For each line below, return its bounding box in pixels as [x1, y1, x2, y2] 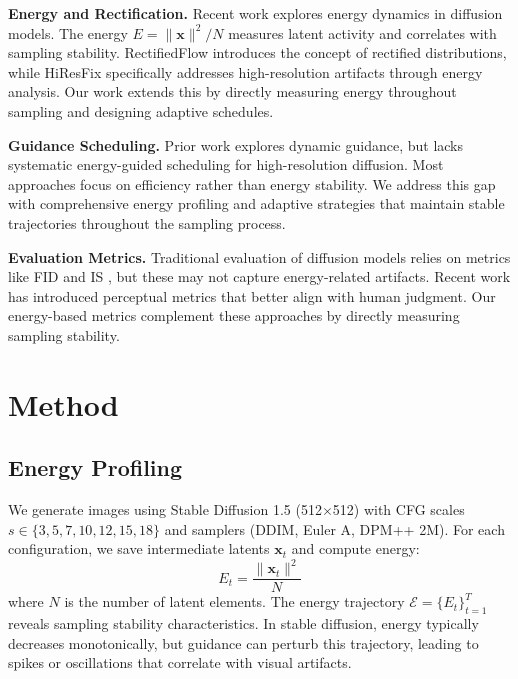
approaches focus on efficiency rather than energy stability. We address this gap [8, 173, 496, 194]
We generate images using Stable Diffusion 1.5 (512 [8, 499, 322, 520]
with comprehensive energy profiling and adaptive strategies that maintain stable [8, 193, 505, 214]
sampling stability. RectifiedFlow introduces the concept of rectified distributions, [8, 42, 507, 63]
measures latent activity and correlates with [228, 22, 497, 43]
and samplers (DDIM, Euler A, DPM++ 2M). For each [164, 518, 505, 539]
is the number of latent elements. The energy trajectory [64, 591, 405, 612]
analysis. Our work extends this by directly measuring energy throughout [8, 81, 457, 102]
